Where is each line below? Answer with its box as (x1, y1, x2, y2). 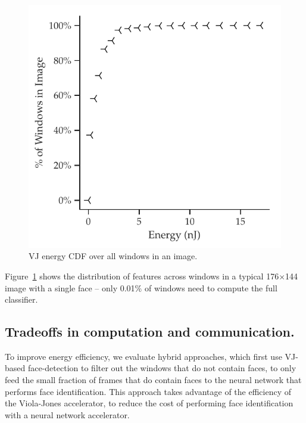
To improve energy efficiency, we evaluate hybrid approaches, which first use (5, 350, 282, 362)
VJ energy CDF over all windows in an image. (29, 250, 198, 262)
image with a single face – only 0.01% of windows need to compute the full (5, 281, 277, 294)
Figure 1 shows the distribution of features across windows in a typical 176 (5, 269, 279, 282)
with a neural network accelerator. (5, 408, 130, 421)
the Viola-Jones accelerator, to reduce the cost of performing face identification (5, 397, 293, 409)
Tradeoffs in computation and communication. (5, 322, 295, 341)
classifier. (5, 293, 38, 306)
